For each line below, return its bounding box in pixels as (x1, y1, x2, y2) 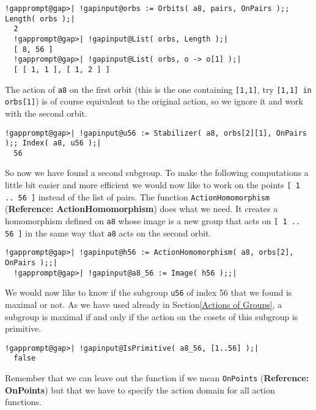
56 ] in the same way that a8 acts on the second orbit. (5, 226, 211, 239)
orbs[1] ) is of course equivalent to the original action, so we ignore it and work (5, 95, 303, 108)
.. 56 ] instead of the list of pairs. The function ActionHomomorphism (5, 190, 270, 203)
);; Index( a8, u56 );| (5, 139, 101, 148)
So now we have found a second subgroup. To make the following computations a (5, 166, 309, 179)
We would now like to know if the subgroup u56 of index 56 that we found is (5, 286, 292, 299)
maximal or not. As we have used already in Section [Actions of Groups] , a (5, 298, 282, 310)
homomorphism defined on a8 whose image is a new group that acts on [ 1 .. (5, 214, 301, 227)
